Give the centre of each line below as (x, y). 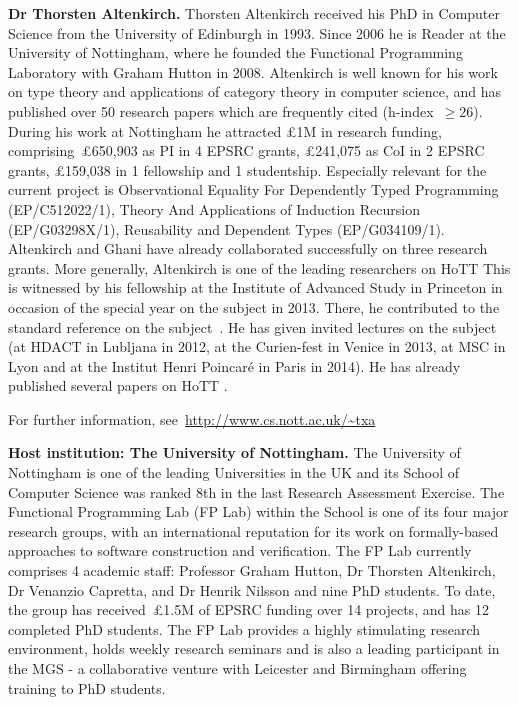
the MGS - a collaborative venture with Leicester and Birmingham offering (237, 668)
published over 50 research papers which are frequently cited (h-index (221, 110)
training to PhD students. (87, 687)
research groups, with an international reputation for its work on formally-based (253, 530)
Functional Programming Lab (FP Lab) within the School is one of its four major (258, 511)
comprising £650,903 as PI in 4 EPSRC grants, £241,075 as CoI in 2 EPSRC (246, 150)
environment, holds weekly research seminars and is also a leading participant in (254, 648)
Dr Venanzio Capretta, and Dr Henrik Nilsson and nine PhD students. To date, (252, 589)
